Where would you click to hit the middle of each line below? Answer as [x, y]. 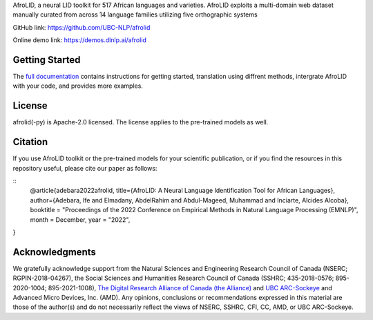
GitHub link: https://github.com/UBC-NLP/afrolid [82, 27]
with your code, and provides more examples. [78, 86]
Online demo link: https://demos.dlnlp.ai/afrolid [79, 40]
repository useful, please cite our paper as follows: [85, 168]
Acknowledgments [55, 252]
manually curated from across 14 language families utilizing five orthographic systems [135, 15]
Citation [30, 142]
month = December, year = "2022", [80, 219]
